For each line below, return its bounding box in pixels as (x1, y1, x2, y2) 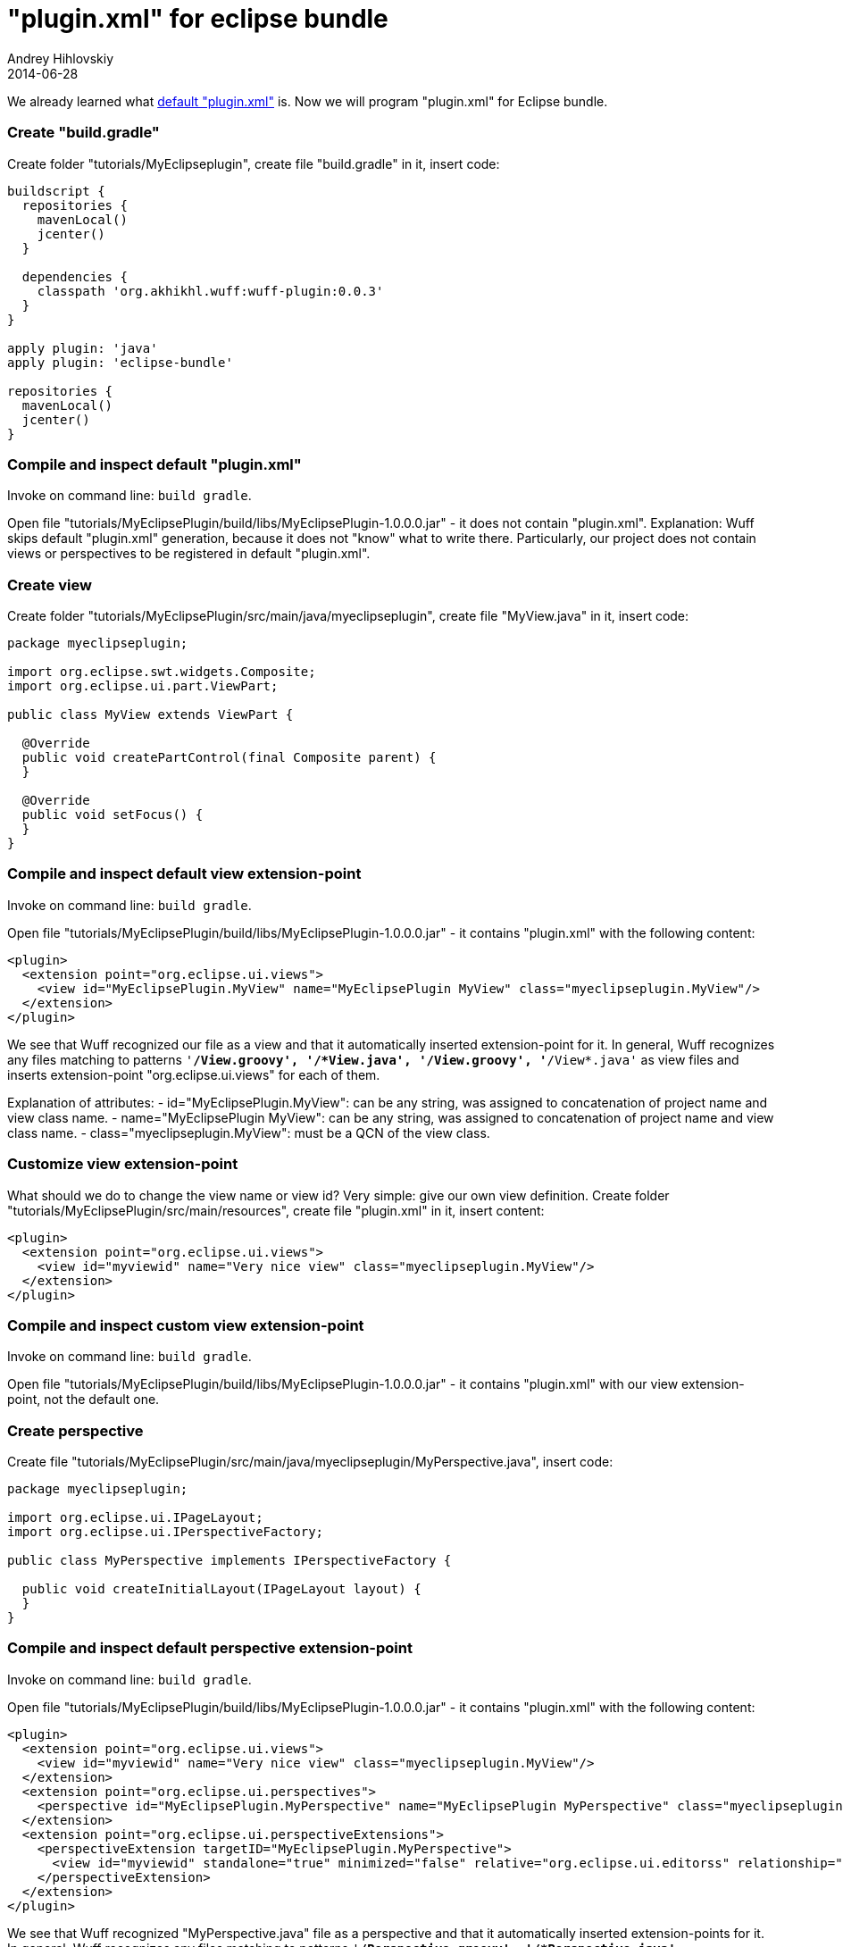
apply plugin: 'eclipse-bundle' (7, 355, 233, 370)
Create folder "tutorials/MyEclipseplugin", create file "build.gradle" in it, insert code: (7, 155, 500, 171)
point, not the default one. (7, 1391, 160, 1408)
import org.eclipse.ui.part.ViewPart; (7, 679, 279, 693)
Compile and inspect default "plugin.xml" (7, 455, 302, 473)
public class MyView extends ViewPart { (7, 707, 294, 722)
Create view (7, 575, 92, 594)
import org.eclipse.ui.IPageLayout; (7, 1510, 263, 1525)
